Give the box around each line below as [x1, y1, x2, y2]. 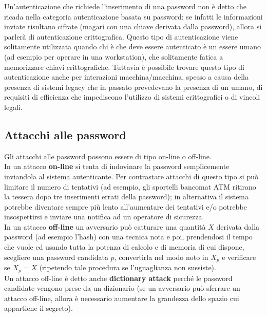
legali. [4, 101, 23, 112]
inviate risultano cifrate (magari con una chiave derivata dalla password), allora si [4, 21, 262, 32]
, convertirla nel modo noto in [114, 251, 208, 262]
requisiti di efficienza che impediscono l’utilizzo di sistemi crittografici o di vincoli [4, 91, 260, 102]
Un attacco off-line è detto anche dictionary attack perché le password [4, 272, 233, 283]
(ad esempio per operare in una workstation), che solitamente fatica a [4, 51, 223, 62]
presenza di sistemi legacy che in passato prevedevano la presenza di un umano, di [4, 81, 263, 92]
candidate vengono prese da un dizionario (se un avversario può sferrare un [4, 283, 240, 293]
